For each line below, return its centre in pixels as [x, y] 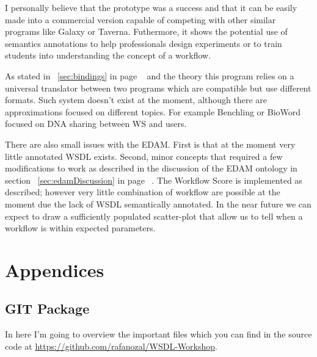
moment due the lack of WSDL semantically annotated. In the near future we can [158, 204]
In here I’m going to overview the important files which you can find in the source [158, 334]
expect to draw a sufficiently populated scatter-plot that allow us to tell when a [154, 216]
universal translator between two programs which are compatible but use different [158, 88]
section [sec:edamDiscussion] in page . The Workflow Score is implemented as [154, 180]
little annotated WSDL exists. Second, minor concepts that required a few [144, 156]
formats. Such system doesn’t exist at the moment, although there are [136, 100]
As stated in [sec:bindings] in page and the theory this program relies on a [150, 75]
